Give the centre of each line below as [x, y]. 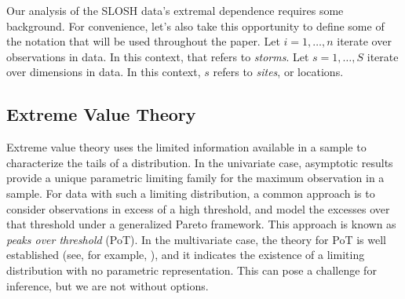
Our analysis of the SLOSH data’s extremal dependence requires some [175, 10]
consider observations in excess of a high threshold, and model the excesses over [198, 208]
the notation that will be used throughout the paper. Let [143, 41]
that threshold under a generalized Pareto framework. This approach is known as [201, 224]
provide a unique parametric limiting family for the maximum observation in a [195, 178]
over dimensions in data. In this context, [104, 72]
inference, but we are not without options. [108, 285]
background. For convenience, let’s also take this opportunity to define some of [195, 26]
